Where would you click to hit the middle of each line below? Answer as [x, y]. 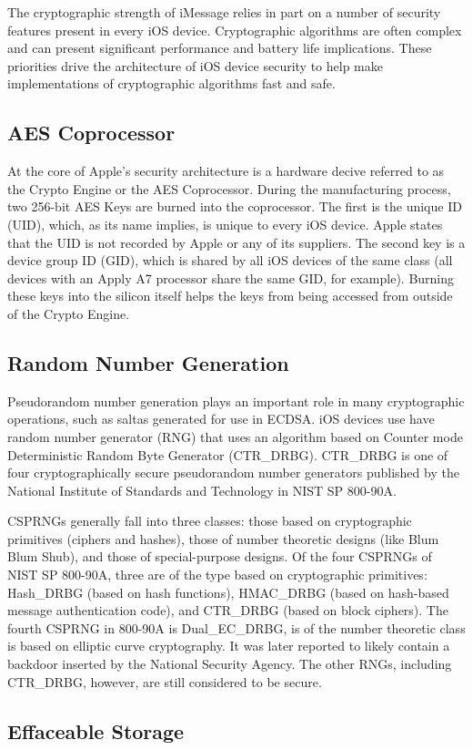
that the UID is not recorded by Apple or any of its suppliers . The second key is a [236, 242]
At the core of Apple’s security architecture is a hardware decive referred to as [226, 171]
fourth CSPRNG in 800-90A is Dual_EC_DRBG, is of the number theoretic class [236, 627]
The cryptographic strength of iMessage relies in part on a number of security [224, 12]
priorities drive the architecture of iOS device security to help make [195, 65]
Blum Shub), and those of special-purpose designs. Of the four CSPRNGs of [220, 556]
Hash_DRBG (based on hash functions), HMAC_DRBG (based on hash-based [228, 592]
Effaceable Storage [96, 730]
